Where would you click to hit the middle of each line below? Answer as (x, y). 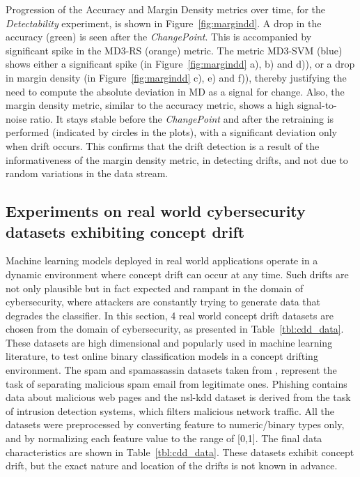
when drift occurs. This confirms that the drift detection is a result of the (163, 145)
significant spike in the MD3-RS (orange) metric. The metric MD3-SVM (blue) (174, 50)
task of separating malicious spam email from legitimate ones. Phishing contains (177, 383)
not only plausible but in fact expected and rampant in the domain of (155, 288)
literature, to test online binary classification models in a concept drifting (162, 356)
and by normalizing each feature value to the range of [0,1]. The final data (164, 438)
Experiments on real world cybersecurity (156, 211)
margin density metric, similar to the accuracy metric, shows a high (150, 105)
